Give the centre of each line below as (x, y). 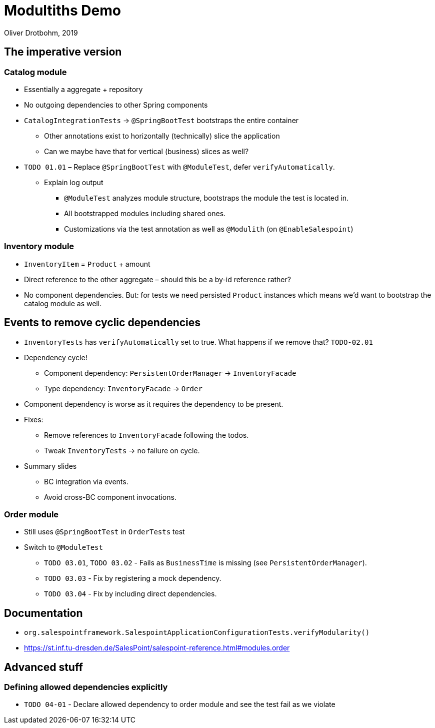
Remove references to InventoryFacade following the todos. (146, 435)
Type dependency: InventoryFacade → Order (123, 388)
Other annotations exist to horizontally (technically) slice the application (162, 136)
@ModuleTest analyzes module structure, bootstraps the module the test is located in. (206, 198)
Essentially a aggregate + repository (83, 89)
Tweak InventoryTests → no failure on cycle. (122, 450)
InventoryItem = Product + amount (87, 264)
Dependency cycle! (56, 357)
